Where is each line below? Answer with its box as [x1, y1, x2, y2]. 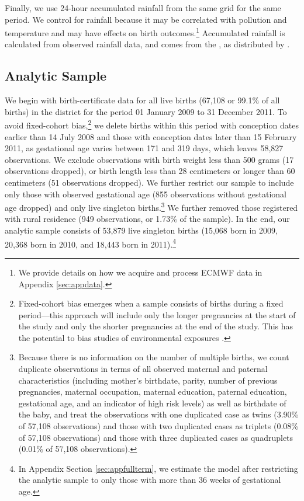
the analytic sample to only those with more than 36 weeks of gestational [18, 474, 281, 486]
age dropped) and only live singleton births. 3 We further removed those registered [5, 200, 298, 213]
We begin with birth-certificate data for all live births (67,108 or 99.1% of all [5, 94, 280, 106]
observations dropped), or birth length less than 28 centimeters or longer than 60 [5, 165, 295, 177]
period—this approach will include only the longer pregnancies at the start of [18, 308, 296, 321]
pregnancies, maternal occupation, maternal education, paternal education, [18, 385, 287, 398]
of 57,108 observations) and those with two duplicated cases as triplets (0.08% [18, 420, 298, 432]
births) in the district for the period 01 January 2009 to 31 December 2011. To [5, 105, 287, 117]
